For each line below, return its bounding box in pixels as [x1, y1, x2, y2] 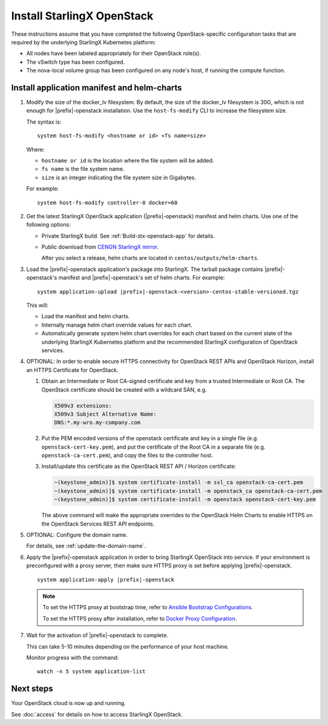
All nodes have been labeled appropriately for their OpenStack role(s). [26, 50, 201, 57]
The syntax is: [26, 118, 62, 125]
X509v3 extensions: [54, 402, 112, 409]
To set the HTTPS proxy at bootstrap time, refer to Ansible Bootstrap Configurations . [42, 604, 254, 611]
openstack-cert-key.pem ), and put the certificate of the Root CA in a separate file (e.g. [41, 443, 266, 450]
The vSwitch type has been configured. [26, 58, 125, 65]
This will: [26, 302, 48, 309]
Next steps [11, 684, 53, 694]
